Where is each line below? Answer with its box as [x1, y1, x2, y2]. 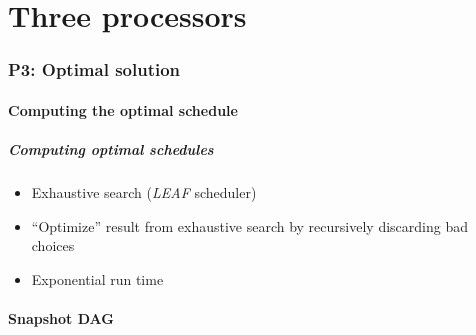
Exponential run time [31, 268, 164, 289]
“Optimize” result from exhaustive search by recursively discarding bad [31, 215, 468, 236]
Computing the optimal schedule [8, 99, 238, 120]
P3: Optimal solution [8, 57, 181, 82]
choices [31, 235, 75, 256]
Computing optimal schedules [8, 139, 214, 159]
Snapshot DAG [8, 307, 114, 328]
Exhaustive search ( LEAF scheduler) [31, 181, 257, 202]
